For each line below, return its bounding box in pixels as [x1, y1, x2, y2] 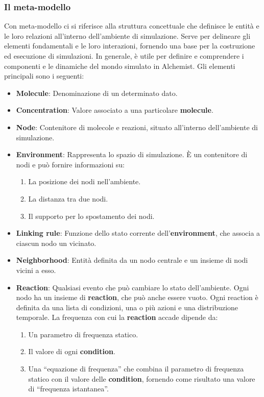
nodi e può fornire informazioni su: [16, 159, 125, 169]
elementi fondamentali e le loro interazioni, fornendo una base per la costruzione [4, 40, 255, 51]
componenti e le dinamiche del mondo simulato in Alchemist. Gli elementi [4, 60, 235, 71]
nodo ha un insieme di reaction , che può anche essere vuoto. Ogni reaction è [16, 292, 258, 303]
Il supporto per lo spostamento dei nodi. [28, 210, 155, 221]
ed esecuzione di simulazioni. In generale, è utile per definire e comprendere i [4, 51, 244, 61]
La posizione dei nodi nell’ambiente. [28, 176, 141, 187]
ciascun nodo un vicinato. [16, 237, 97, 248]
